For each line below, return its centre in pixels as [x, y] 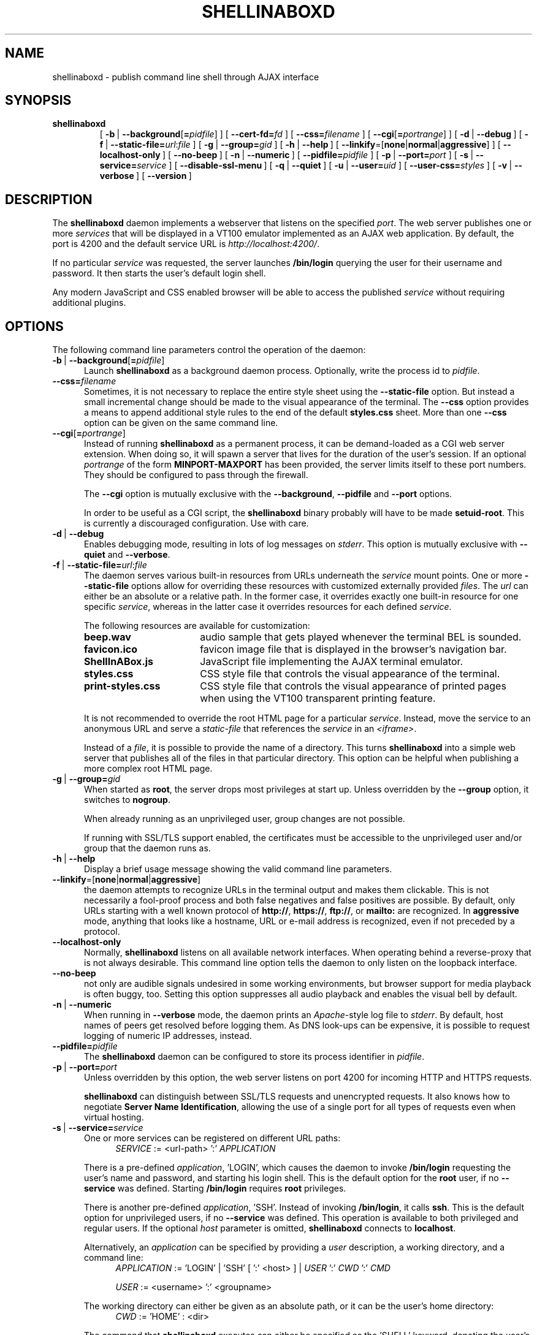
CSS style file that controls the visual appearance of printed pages [353, 686]
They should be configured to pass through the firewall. [196, 475]
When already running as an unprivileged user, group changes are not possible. [245, 819]
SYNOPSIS [38, 101]
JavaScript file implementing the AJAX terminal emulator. [332, 662]
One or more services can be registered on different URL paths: [212, 1138]
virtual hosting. [114, 1117]
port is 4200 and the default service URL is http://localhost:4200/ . [186, 244]
